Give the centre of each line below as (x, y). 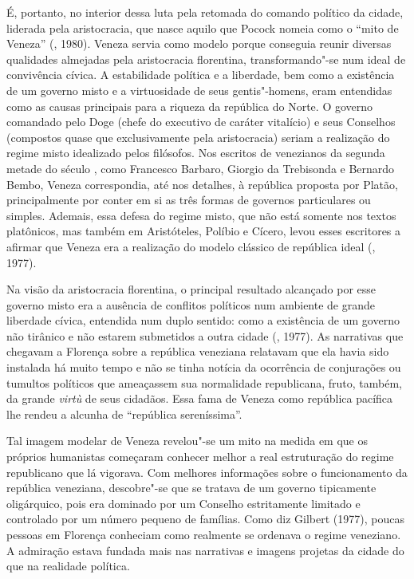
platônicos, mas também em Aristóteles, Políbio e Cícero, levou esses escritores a (204, 231)
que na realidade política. (68, 566)
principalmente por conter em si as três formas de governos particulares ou (189, 200)
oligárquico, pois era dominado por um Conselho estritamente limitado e (183, 503)
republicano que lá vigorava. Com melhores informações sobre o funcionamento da (207, 472)
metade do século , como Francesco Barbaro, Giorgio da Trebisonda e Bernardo (201, 168)
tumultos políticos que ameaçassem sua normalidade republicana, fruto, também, (204, 382)
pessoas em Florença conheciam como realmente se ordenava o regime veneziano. (204, 534)
